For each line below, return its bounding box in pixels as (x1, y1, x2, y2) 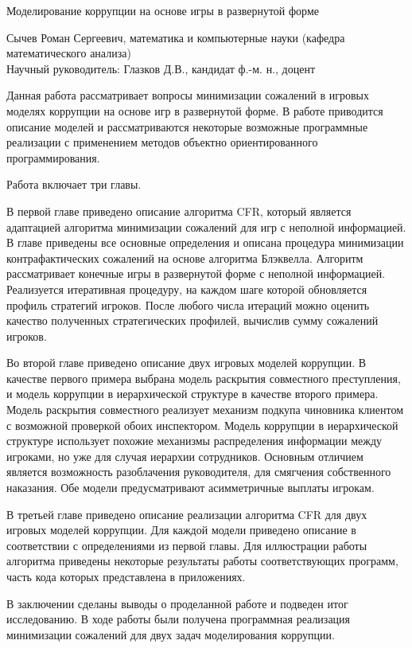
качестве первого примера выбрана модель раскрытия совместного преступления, (6, 369, 401, 386)
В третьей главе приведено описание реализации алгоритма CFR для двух (6, 506, 367, 522)
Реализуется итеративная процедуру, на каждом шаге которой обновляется (6, 280, 367, 297)
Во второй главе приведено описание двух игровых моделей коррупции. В (6, 354, 367, 371)
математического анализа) (6, 45, 131, 61)
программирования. (6, 149, 100, 166)
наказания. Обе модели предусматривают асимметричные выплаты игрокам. (6, 479, 375, 496)
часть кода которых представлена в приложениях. (6, 568, 246, 584)
